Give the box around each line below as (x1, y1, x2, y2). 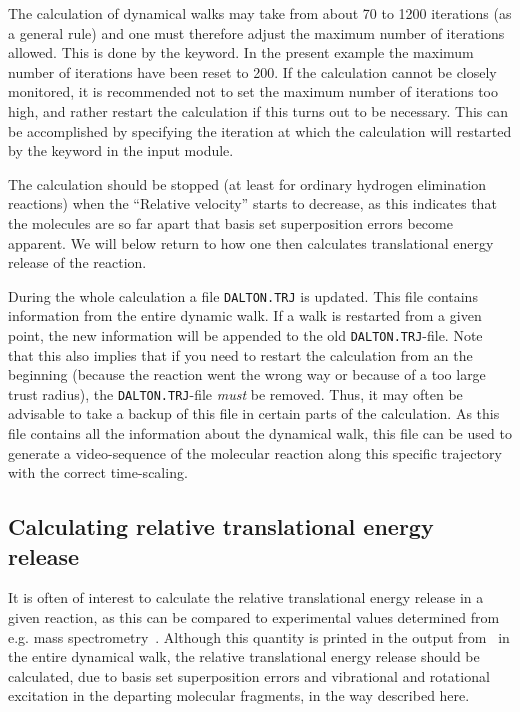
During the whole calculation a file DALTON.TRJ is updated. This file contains (8, 285, 478, 306)
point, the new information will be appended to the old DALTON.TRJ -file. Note (8, 324, 483, 345)
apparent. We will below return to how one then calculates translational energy (8, 232, 494, 253)
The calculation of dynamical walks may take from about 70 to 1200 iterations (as (8, 3, 512, 23)
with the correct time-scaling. (8, 462, 188, 483)
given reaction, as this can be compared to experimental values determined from (8, 607, 500, 628)
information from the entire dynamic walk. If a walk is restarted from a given (8, 305, 482, 326)
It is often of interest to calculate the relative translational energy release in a (8, 587, 484, 608)
